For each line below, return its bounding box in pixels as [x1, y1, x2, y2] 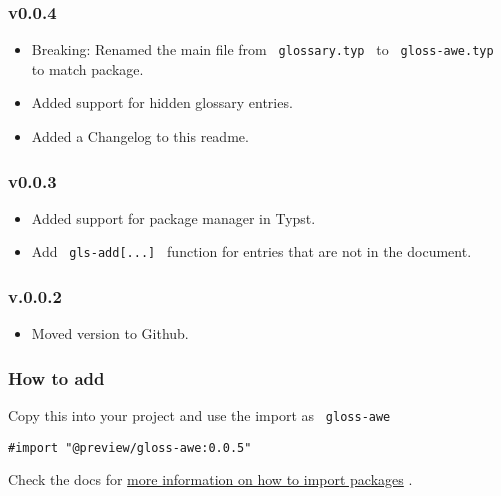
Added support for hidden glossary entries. [31, 92, 293, 113]
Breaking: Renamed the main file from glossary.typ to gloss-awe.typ [31, 39, 494, 60]
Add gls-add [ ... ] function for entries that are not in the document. [31, 241, 472, 262]
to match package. [31, 58, 144, 79]
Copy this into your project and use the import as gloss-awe [8, 405, 391, 426]
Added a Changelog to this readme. [31, 126, 249, 147]
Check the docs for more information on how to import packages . [8, 469, 413, 490]
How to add [8, 365, 105, 390]
